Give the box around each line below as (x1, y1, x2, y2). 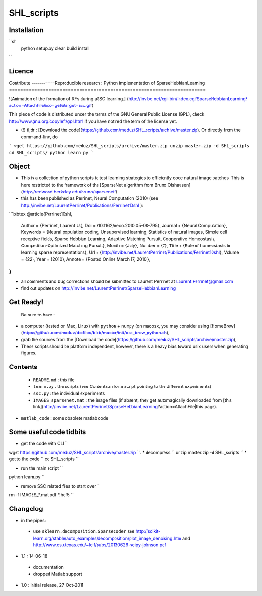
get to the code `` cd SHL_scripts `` (9, 456, 79, 462)
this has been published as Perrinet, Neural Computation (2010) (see (21, 195, 159, 201)
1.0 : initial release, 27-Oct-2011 (21, 582, 84, 588)
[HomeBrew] (210, 323, 235, 329)
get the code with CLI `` (21, 440, 68, 446)
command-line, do (21, 134, 58, 140)
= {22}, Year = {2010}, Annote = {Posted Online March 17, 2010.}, (21, 256, 151, 262)
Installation (9, 26, 44, 34)
